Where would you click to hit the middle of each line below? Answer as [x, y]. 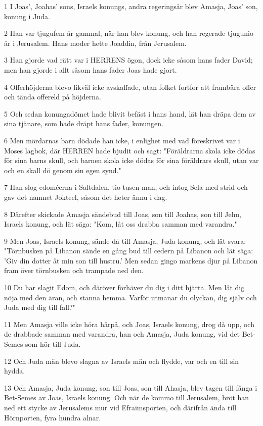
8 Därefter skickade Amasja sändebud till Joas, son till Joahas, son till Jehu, [123, 214]
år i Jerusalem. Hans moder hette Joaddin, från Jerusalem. [95, 43]
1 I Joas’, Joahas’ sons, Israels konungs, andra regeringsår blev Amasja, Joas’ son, [131, 6]
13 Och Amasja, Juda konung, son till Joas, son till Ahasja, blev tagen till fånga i [131, 387]
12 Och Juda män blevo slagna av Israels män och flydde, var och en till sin [122, 361]
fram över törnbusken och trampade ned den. [74, 270]
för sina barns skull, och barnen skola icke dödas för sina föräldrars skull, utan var [131, 160]
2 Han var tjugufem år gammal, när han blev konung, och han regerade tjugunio [129, 33]
